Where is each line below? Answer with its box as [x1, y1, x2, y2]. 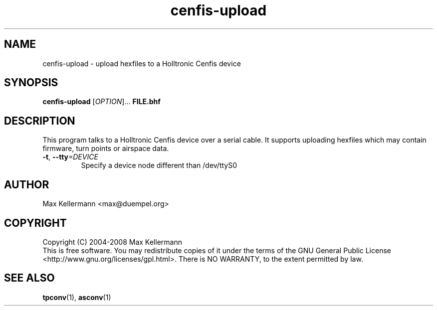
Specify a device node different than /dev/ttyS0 [81, 161, 237, 170]
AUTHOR [4, 178, 49, 191]
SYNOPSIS [4, 76, 58, 89]
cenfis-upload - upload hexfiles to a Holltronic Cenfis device [42, 59, 241, 68]
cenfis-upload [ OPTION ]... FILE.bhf [42, 97, 161, 106]
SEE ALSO [4, 272, 55, 285]
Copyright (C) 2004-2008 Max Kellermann [42, 237, 182, 246]
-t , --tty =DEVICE [42, 153, 98, 161]
